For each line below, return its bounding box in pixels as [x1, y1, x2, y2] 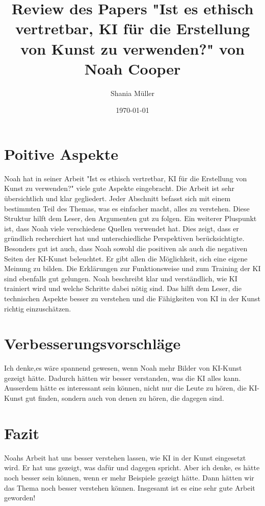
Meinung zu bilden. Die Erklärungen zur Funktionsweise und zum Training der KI [4, 263, 261, 274]
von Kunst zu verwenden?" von [20, 38, 245, 59]
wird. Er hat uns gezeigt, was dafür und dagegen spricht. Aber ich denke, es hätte [4, 462, 260, 473]
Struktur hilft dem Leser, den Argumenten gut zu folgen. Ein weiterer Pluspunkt [4, 213, 257, 224]
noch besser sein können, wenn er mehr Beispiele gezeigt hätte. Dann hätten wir [4, 472, 254, 483]
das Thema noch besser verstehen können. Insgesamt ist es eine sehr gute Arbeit [4, 482, 255, 493]
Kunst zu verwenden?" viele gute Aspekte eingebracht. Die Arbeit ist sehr [4, 183, 234, 194]
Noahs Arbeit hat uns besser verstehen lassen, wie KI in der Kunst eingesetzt [4, 452, 246, 463]
